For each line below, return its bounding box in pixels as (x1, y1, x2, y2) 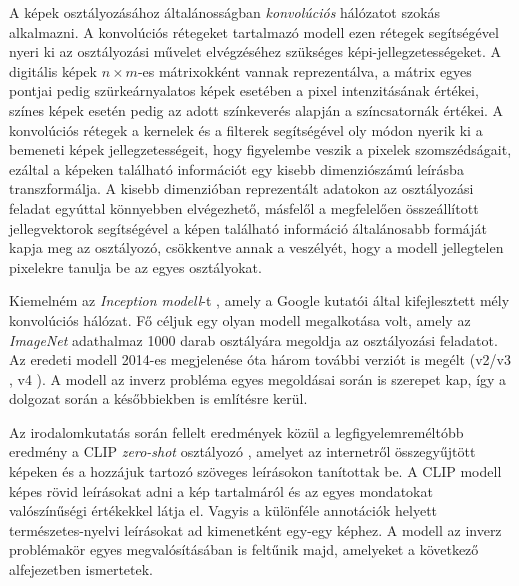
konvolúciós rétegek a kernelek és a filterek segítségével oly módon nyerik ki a (9, 119, 483, 140)
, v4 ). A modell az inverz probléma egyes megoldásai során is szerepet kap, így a (9, 368, 507, 389)
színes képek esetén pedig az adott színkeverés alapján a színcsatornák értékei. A (9, 99, 504, 120)
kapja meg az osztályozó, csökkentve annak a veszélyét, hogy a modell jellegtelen (9, 237, 504, 258)
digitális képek (9, 60, 97, 81)
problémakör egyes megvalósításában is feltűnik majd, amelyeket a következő (9, 539, 479, 560)
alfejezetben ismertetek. (9, 559, 153, 580)
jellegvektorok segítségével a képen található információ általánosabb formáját (9, 217, 487, 238)
